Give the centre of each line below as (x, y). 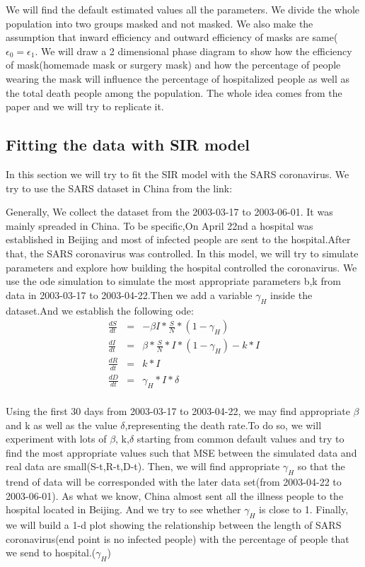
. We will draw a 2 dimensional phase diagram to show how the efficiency (193, 51)
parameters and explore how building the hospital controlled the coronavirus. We (181, 267)
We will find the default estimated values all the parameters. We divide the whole (183, 9)
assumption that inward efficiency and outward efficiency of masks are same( (172, 37)
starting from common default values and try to (241, 439)
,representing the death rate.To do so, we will (223, 425)
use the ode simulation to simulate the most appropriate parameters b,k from (173, 281)
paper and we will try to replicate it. (85, 106)
